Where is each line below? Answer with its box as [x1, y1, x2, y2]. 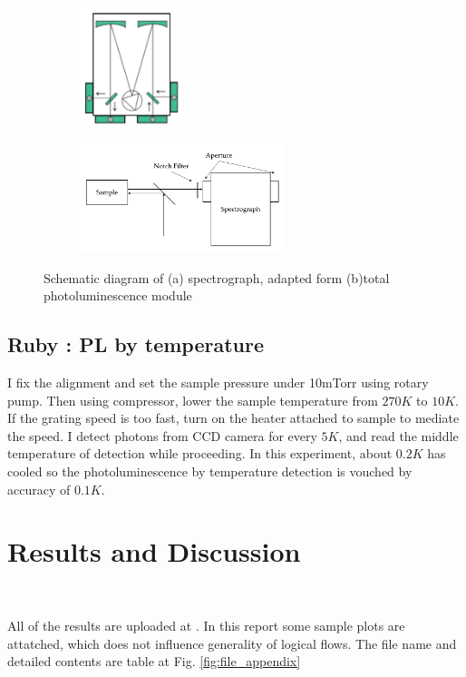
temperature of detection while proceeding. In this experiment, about [7, 444, 393, 463]
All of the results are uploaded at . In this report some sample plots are [7, 615, 405, 634]
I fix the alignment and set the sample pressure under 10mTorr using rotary [7, 373, 429, 392]
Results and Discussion [7, 533, 301, 570]
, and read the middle [338, 426, 459, 445]
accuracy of [7, 479, 71, 498]
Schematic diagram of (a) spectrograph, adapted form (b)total [44, 268, 390, 287]
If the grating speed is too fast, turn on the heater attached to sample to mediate [7, 408, 460, 427]
